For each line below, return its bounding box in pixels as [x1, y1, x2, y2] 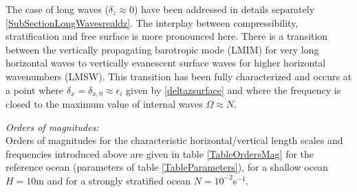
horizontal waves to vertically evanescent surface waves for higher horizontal [6, 56, 326, 70]
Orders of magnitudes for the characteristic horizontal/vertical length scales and [6, 133, 343, 147]
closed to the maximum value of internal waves [6, 97, 203, 111]
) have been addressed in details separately [133, 2, 315, 16]
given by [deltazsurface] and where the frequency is [125, 82, 341, 97]
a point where [6, 82, 64, 97]
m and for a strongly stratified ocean [36, 173, 191, 187]
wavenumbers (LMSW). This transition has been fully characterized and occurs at [6, 69, 352, 83]
